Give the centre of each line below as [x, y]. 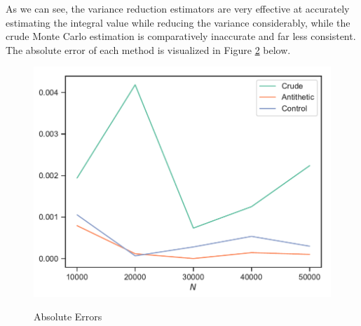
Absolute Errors [68, 317]
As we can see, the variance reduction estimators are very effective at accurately [178, 8]
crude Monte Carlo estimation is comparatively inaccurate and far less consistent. [181, 36]
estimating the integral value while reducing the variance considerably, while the [178, 22]
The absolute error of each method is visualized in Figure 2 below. [148, 49]
